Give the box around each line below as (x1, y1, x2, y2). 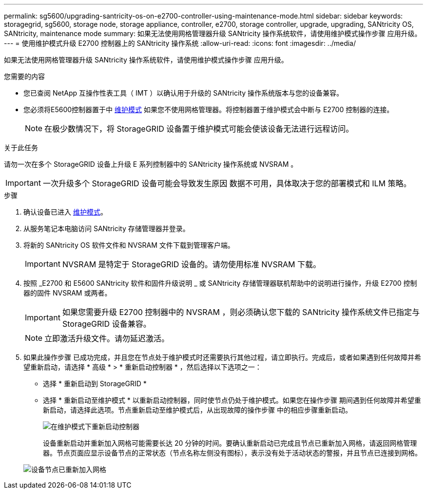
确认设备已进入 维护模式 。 (23, 208, 107, 216)
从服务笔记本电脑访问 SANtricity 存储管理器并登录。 (23, 224, 190, 233)
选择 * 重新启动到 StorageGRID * (43, 379, 147, 388)
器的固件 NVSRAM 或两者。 (23, 289, 112, 297)
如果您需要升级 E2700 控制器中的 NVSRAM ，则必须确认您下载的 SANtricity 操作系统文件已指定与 (62, 307, 420, 317)
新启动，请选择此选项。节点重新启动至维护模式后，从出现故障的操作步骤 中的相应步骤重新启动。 (43, 406, 352, 414)
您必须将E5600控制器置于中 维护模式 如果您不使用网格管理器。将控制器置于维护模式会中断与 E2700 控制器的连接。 (23, 105, 394, 114)
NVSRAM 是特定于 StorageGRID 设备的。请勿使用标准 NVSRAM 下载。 (62, 259, 321, 269)
